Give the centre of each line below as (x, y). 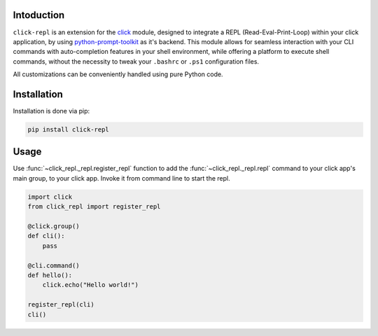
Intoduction (39, 15)
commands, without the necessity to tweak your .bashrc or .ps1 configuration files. (136, 61)
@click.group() (54, 226)
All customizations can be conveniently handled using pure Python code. (118, 74)
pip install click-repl (69, 129)
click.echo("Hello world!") (91, 285)
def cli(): (46, 236)
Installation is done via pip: (51, 111)
